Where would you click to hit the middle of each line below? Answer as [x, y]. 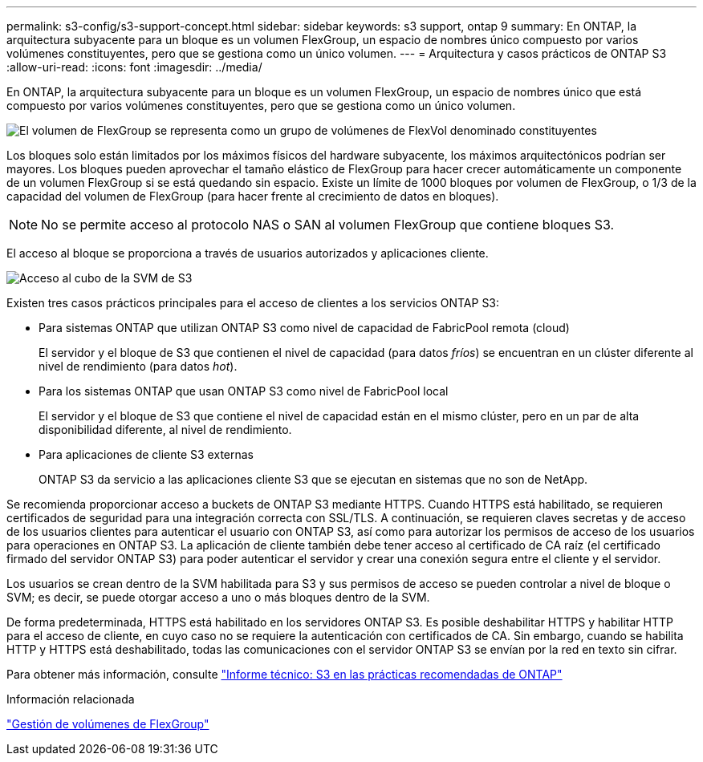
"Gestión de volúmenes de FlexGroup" [108, 724]
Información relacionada [71, 699]
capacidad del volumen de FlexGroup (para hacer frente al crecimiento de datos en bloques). [253, 196]
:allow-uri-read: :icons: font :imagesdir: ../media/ [134, 67]
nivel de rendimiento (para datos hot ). [138, 366]
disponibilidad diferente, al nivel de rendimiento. [165, 430]
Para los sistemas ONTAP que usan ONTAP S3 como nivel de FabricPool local [244, 391]
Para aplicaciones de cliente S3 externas [146, 454]
